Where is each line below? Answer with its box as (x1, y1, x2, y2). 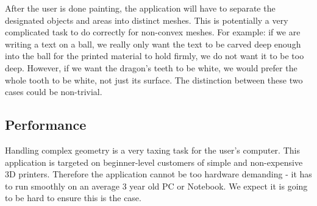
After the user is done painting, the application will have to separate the (5, 2, 276, 14)
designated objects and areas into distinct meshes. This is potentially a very (5, 13, 288, 26)
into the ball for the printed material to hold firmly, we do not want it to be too (5, 49, 304, 62)
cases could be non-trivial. (5, 85, 102, 98)
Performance (5, 115, 87, 134)
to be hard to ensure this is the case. (5, 191, 141, 204)
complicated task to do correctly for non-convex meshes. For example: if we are (5, 26, 301, 38)
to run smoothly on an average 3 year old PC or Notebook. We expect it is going (5, 179, 308, 192)
